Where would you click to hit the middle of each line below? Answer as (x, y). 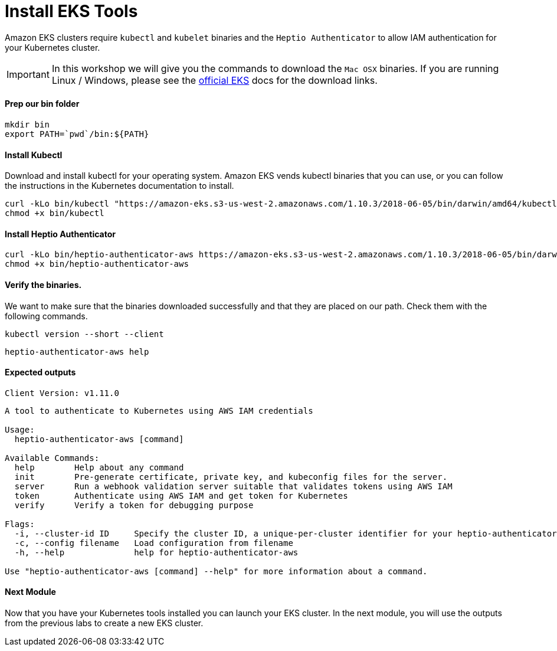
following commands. (46, 316)
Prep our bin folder (42, 104)
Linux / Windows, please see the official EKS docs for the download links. (214, 80)
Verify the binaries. (43, 285)
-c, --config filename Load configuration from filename (154, 543)
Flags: (20, 524)
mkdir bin (27, 124)
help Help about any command (99, 467)
